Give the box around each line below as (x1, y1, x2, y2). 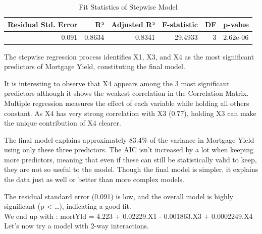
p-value (223, 19, 249, 29)
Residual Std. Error (8, 19, 78, 29)
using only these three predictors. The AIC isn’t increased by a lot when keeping (4, 144, 254, 155)
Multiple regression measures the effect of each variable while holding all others (4, 97, 249, 108)
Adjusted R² (111, 19, 155, 29)
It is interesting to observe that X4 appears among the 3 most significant (4, 78, 230, 88)
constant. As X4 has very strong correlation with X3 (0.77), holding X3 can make (4, 107, 256, 118)
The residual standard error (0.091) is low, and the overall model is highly (4, 191, 234, 201)
